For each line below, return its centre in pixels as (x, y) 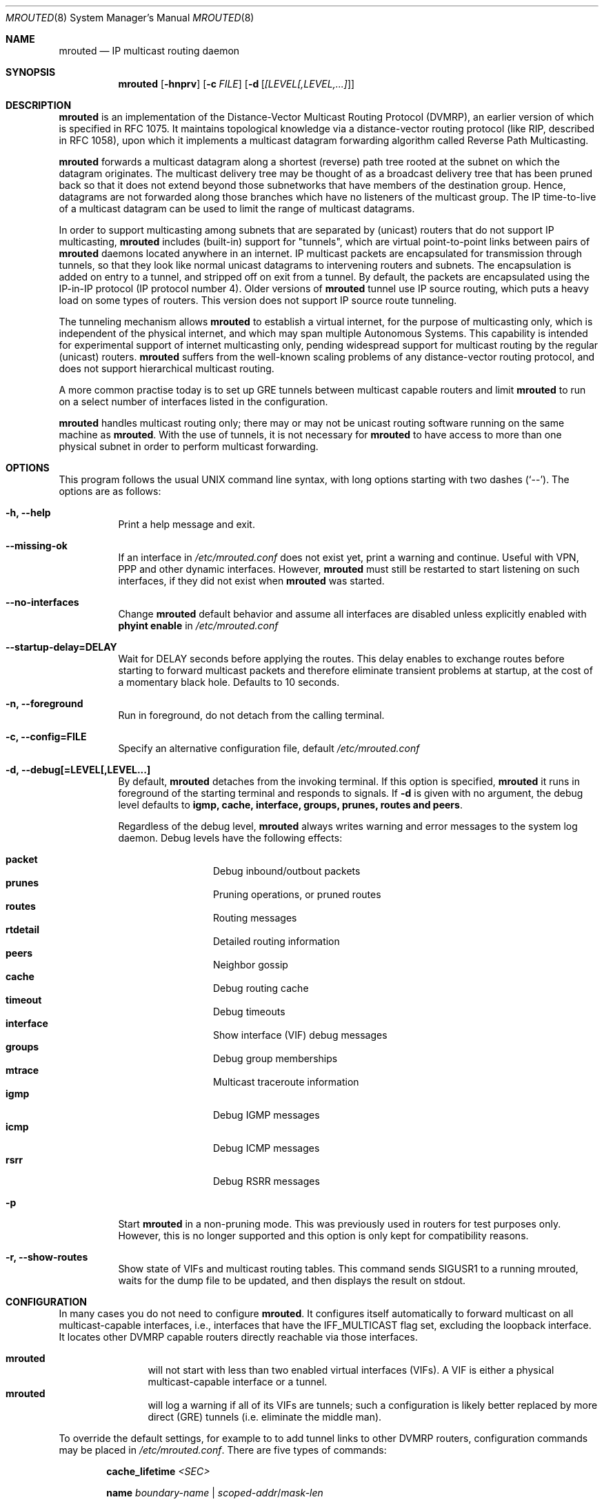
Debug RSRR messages (266, 1181)
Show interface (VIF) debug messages (300, 1035)
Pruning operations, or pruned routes (297, 894)
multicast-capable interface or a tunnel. (238, 1382)
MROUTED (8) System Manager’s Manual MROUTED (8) (130, 18)
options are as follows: (110, 491)
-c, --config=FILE (46, 736)
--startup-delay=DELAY (61, 647)
